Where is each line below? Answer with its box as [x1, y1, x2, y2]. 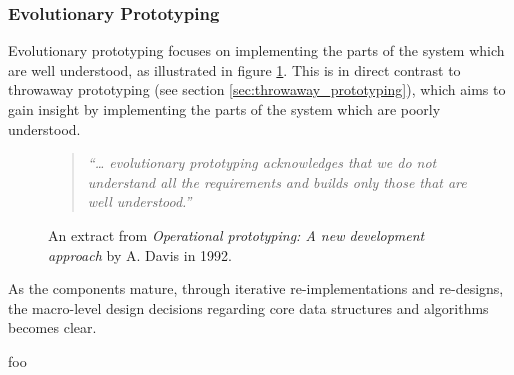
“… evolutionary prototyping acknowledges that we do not [87, 152, 437, 173]
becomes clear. [8, 317, 97, 338]
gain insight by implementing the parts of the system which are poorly [8, 99, 441, 119]
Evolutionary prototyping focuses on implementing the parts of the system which [8, 40, 505, 61]
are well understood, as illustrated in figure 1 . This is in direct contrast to [8, 59, 461, 80]
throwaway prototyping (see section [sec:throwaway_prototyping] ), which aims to [8, 79, 506, 100]
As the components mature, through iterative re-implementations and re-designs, [8, 278, 504, 299]
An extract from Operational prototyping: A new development [48, 224, 425, 245]
